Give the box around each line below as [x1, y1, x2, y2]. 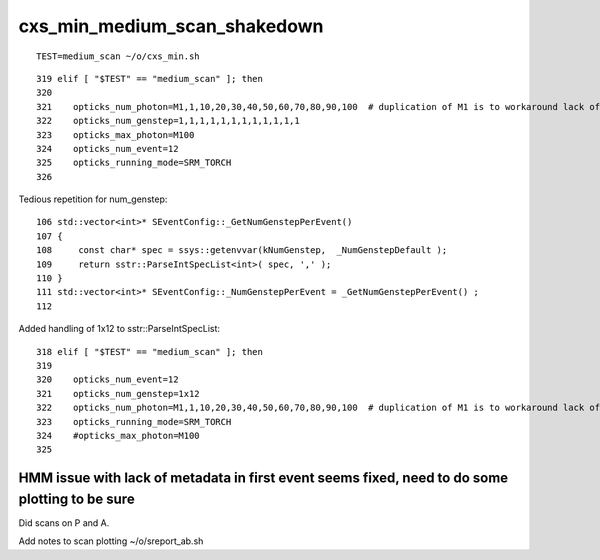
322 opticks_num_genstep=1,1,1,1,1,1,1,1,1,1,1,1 [36, 115, 300, 127]
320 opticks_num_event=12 [36, 374, 179, 385]
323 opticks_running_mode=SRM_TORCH [36, 416, 232, 427]
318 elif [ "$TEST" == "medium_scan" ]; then [36, 346, 264, 357]
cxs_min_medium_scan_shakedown [18, 15, 324, 37]
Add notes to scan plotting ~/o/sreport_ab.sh [18, 535, 204, 547]
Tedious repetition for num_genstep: [18, 193, 168, 205]
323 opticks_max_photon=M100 [36, 129, 195, 140]
